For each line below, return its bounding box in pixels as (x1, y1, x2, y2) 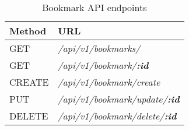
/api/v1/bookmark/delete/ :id (58, 109, 177, 122)
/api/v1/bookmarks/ (58, 41, 141, 55)
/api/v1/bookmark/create (58, 75, 160, 89)
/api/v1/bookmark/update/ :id (58, 92, 180, 106)
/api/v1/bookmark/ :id (58, 58, 149, 72)
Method (9, 24, 47, 37)
